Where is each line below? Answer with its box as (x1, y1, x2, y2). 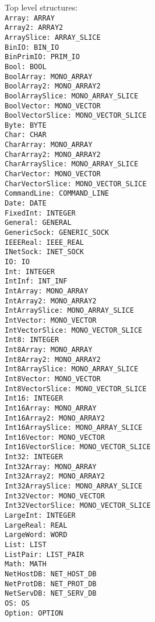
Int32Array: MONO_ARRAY (5, 462, 97, 471)
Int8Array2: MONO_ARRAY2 (5, 355, 101, 364)
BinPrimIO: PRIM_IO (5, 53, 80, 61)
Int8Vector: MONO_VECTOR (5, 374, 101, 383)
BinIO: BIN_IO (5, 43, 59, 52)
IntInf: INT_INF (5, 277, 68, 286)
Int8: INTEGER (5, 336, 59, 344)
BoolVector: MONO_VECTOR (5, 101, 101, 110)
